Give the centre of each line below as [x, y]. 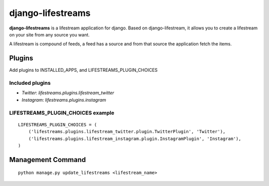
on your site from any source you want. [49, 34]
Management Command [48, 160]
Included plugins [30, 83]
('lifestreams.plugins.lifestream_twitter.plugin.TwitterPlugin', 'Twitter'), [127, 132]
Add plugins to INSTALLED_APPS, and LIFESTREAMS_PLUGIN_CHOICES [83, 70]
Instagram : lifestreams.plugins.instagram [64, 100]
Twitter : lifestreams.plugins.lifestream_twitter [68, 93]
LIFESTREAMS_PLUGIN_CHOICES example [62, 113]
